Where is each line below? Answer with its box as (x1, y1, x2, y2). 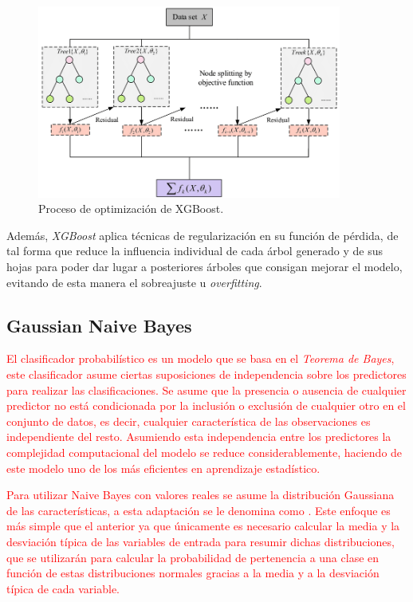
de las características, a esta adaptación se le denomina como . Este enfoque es (6, 502, 391, 518)
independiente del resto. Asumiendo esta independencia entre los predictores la (6, 428, 391, 445)
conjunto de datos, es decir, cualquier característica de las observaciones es (6, 412, 371, 429)
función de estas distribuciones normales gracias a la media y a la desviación (6, 565, 380, 581)
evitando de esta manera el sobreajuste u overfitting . (6, 273, 262, 290)
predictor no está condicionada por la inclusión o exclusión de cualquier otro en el (6, 397, 406, 414)
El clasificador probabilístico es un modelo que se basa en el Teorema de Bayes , (6, 350, 395, 367)
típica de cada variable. (6, 580, 120, 596)
